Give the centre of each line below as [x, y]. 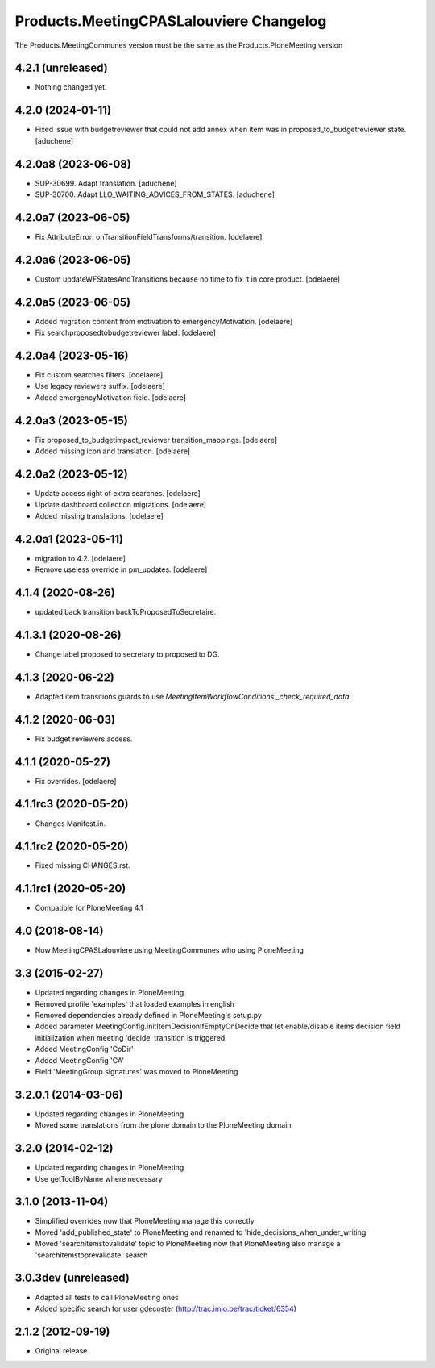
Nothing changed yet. [71, 87]
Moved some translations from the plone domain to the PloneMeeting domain [163, 1125]
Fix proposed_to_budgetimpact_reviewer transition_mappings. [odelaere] [156, 440]
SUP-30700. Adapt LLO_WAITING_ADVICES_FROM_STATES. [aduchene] [155, 194]
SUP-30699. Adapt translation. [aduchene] [106, 183]
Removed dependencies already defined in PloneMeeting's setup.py [148, 1015]
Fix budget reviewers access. [84, 739]
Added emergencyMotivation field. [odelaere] [111, 397]
